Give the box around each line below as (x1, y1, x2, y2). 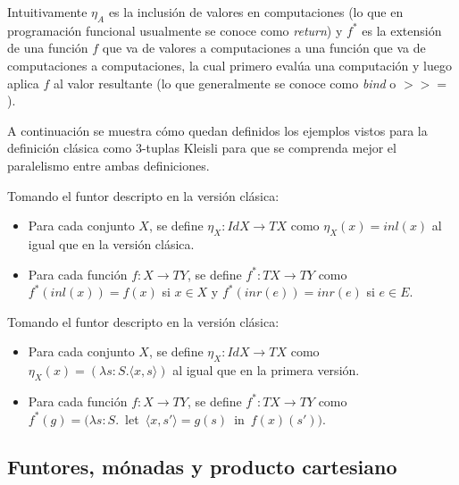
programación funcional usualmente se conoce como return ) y (7, 21, 343, 39)
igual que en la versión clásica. (28, 234, 195, 253)
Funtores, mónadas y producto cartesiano (7, 453, 397, 481)
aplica (7, 73, 39, 92)
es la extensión (362, 21, 442, 39)
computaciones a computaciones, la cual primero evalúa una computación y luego (7, 55, 452, 74)
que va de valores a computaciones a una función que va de (102, 38, 426, 57)
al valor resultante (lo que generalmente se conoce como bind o (53, 73, 396, 92)
